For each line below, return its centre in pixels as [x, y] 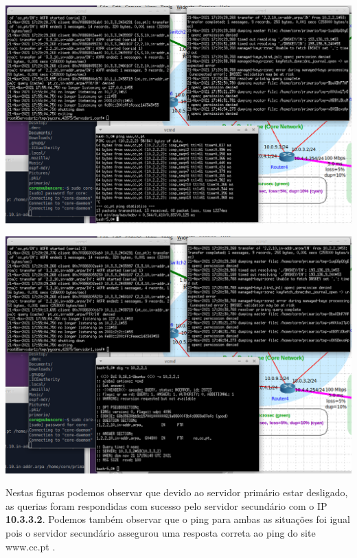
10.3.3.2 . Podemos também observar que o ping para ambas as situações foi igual [178, 519]
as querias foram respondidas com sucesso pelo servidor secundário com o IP [166, 505]
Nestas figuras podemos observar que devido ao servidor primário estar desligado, [177, 492]
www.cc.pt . [31, 546]
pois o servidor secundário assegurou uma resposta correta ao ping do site [161, 532]
